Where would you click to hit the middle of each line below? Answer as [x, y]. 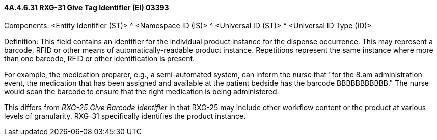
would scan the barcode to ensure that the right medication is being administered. [142, 91]
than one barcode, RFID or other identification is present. [100, 58]
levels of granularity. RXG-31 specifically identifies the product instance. [125, 116]
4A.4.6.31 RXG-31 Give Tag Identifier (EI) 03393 [87, 7]
